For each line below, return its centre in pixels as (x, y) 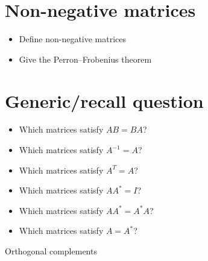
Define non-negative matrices (73, 39)
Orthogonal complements (51, 251)
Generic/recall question (104, 100)
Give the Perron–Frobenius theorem (85, 59)
